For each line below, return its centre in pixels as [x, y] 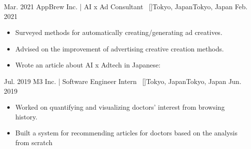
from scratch [34, 142]
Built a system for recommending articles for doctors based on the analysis [126, 133]
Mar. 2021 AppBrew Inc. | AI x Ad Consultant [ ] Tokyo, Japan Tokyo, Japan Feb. [126, 6]
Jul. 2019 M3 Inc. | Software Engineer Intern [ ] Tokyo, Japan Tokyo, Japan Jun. [123, 81]
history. [26, 116]
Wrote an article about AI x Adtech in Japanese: [88, 65]
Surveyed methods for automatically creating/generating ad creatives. [119, 32]
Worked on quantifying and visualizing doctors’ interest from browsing [120, 107]
